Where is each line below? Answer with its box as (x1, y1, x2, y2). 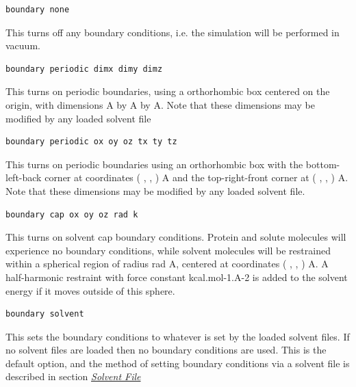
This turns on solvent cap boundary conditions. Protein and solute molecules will (5, 230, 346, 244)
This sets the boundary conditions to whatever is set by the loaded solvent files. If (5, 329, 350, 343)
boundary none (5, 5, 70, 14)
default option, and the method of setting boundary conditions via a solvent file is (5, 356, 350, 370)
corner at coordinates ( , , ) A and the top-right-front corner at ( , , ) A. (44, 170, 348, 185)
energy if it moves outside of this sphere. (5, 283, 175, 297)
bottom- (305, 157, 340, 171)
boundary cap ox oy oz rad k (5, 209, 138, 219)
